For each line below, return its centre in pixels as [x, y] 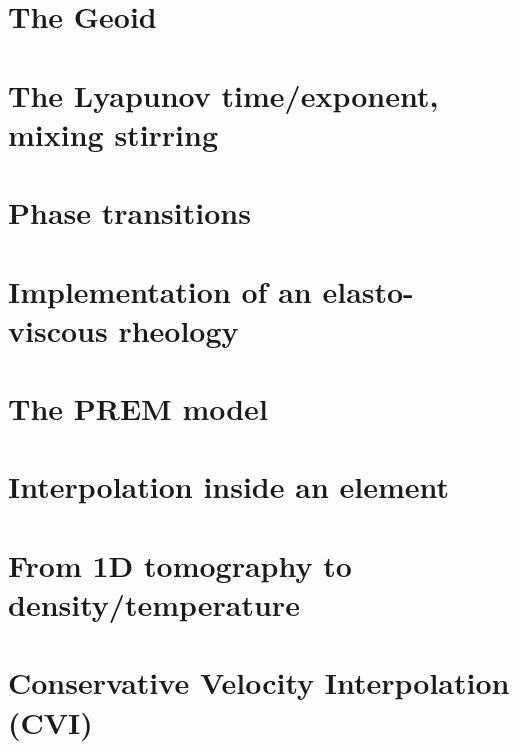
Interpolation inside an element [229, 486]
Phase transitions [129, 212]
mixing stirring [113, 133]
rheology [178, 329]
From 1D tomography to [180, 564]
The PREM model [138, 408]
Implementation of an [160, 290]
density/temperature [154, 604]
